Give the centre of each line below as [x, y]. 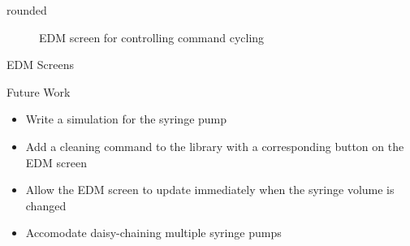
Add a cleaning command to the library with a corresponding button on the [215, 146]
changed [46, 205]
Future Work [39, 91]
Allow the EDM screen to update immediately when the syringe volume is [210, 190]
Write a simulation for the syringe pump [126, 119]
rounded [27, 10]
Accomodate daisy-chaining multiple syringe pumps [153, 233]
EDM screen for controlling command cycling [152, 37]
